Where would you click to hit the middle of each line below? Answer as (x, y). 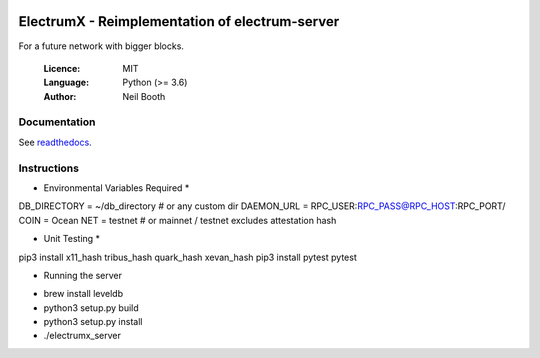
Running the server (83, 275)
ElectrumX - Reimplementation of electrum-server (179, 21)
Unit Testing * (71, 239)
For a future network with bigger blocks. (101, 46)
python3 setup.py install (93, 322)
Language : (66, 82)
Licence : (62, 68)
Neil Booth (144, 96)
